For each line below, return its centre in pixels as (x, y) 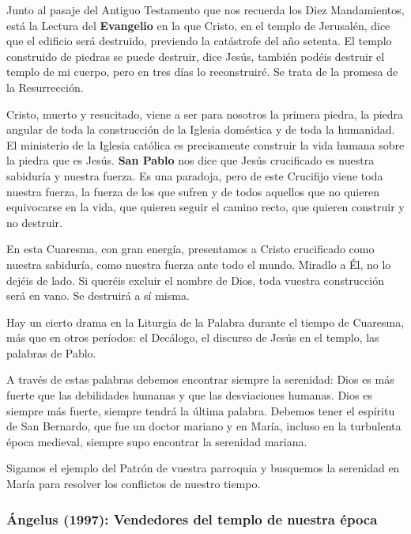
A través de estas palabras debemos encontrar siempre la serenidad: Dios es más (200, 379)
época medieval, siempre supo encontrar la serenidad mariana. (157, 441)
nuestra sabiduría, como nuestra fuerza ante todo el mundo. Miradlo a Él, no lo (199, 264)
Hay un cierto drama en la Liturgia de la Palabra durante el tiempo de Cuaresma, (205, 322)
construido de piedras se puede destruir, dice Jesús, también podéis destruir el (196, 56)
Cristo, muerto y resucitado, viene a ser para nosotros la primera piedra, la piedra (205, 114)
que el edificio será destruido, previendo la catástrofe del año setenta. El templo (199, 41)
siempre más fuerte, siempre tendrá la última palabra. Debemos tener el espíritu (201, 410)
